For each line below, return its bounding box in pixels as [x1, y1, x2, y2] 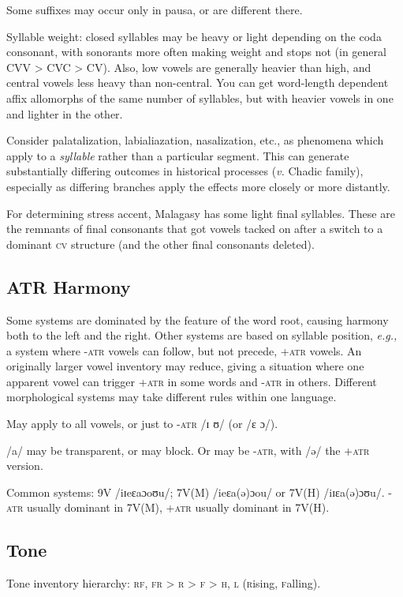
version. [6, 457, 43, 474]
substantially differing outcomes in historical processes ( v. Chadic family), [6, 163, 364, 179]
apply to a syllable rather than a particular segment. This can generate [6, 147, 349, 163]
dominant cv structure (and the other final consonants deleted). [6, 235, 315, 252]
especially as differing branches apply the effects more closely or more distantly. [6, 178, 390, 194]
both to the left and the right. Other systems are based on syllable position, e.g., [6, 327, 397, 344]
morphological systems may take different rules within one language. [6, 389, 337, 405]
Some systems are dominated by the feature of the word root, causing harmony [6, 311, 389, 328]
